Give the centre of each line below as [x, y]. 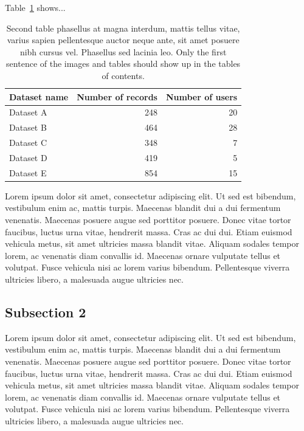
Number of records [117, 96]
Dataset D [28, 157]
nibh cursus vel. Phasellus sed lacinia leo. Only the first [123, 51]
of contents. [123, 75]
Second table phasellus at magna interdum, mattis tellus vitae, [123, 28]
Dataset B [28, 127]
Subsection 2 [46, 312]
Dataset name [39, 96]
